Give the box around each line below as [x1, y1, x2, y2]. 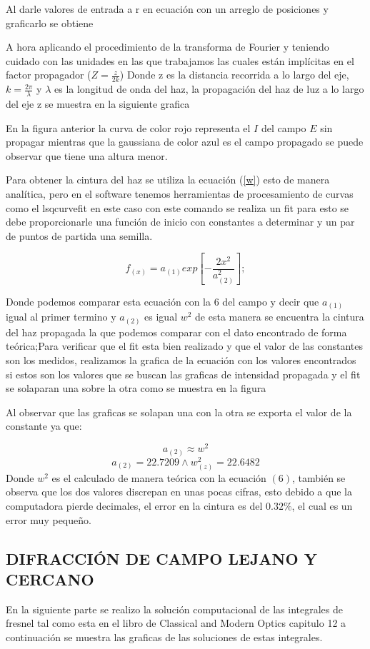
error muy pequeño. [6, 512, 91, 527]
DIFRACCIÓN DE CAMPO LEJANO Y [6, 547, 317, 569]
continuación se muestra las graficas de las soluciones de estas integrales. [6, 629, 323, 644]
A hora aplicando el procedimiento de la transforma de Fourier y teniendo [6, 39, 329, 54]
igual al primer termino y [6, 309, 116, 324]
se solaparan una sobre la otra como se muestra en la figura [6, 381, 266, 396]
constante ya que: [6, 418, 82, 433]
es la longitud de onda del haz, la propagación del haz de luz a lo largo [54, 81, 364, 96]
